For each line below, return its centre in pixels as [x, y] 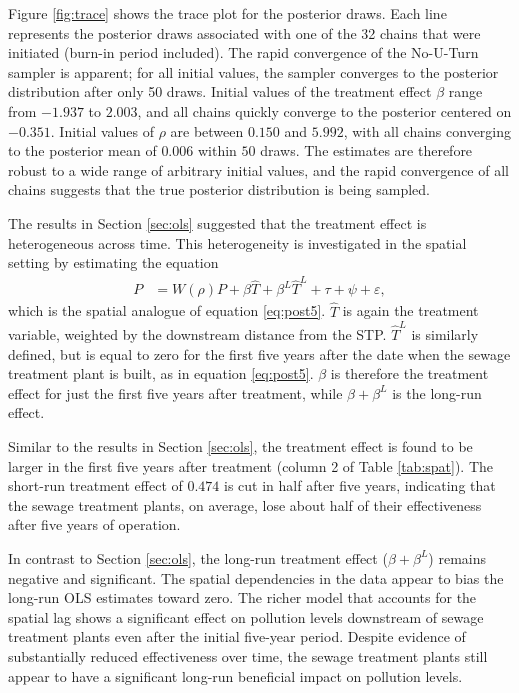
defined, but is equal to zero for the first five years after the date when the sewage [259, 353]
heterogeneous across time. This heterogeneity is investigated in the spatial [237, 242]
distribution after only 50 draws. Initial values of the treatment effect [220, 91]
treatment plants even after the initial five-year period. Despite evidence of [237, 636]
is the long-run [437, 392]
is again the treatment [410, 310]
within [217, 150]
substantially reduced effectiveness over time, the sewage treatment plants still [248, 655]
